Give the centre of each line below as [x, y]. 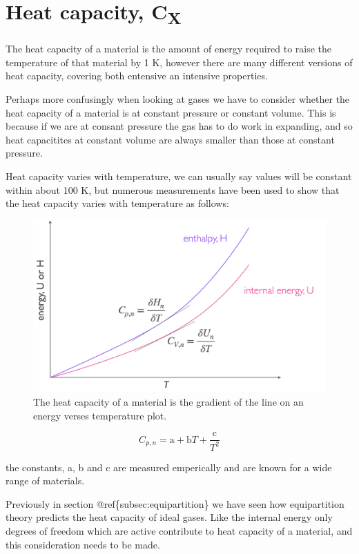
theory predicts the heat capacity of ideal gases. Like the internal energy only [169, 517]
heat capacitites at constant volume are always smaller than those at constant [170, 139]
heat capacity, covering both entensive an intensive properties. [137, 76]
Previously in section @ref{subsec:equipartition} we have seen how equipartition [175, 503]
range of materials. [45, 481]
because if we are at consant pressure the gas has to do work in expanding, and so [179, 126]
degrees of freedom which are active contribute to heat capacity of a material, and [179, 530]
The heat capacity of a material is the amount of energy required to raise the [169, 49]
